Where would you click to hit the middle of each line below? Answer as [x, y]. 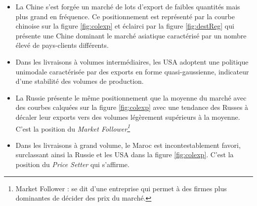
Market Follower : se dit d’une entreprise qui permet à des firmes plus [121, 188]
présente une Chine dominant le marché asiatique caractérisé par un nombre [131, 35]
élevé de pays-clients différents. [62, 45]
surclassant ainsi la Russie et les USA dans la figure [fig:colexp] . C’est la [125, 154]
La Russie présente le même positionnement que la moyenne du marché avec [131, 97]
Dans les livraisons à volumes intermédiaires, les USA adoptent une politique [132, 61]
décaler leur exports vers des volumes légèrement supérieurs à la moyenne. [128, 117]
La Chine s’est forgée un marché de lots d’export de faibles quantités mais [128, 6]
